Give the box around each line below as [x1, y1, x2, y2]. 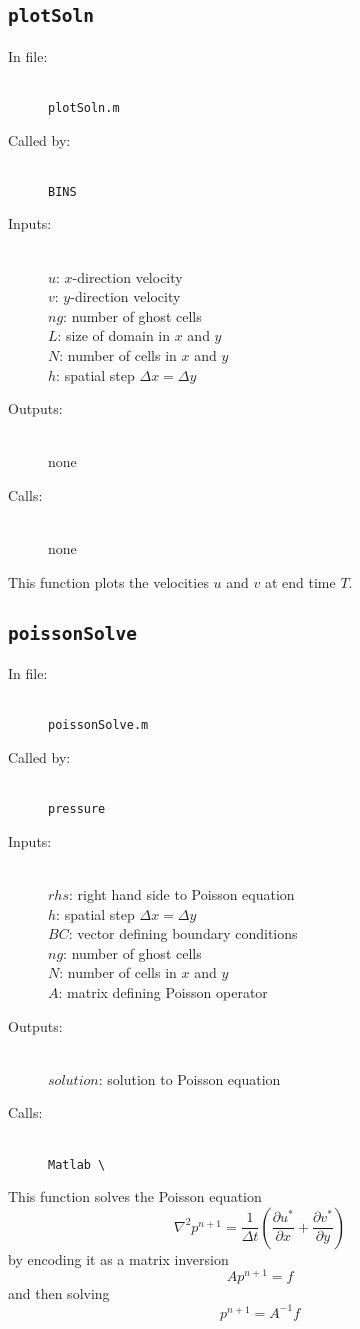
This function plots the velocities [8, 571, 209, 592]
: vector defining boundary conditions [68, 923, 298, 944]
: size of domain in [57, 325, 171, 346]
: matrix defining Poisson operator [58, 982, 268, 1002]
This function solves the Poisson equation [8, 1186, 262, 1207]
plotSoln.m [48, 100, 120, 115]
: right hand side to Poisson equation [68, 884, 295, 905]
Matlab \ [48, 1157, 106, 1172]
